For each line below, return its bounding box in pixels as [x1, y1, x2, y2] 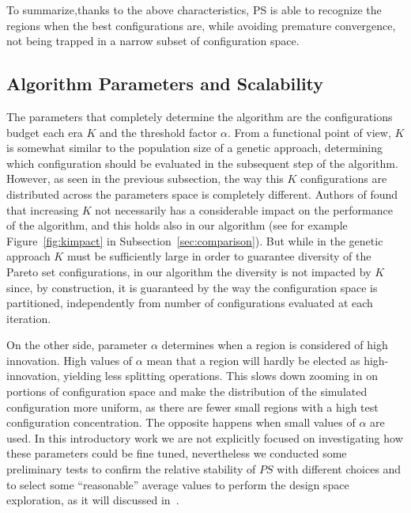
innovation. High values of [6, 351, 133, 368]
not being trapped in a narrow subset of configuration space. [6, 32, 300, 49]
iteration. [6, 310, 51, 326]
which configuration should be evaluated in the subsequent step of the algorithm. [6, 154, 398, 171]
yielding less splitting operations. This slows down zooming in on [63, 367, 378, 384]
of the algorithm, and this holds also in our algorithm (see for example [6, 217, 348, 234]
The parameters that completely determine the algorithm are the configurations [6, 108, 393, 124]
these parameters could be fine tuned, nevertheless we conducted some [6, 445, 347, 462]
